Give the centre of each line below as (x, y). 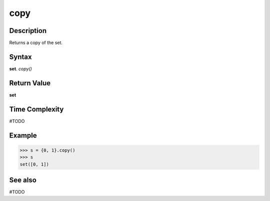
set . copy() (21, 69)
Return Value (30, 83)
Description (28, 31)
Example (23, 135)
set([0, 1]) (34, 164)
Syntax (20, 57)
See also (23, 180)
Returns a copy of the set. (36, 43)
